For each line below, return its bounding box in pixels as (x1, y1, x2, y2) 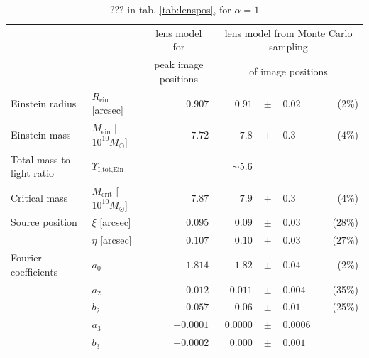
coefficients (11, 264, 58, 278)
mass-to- (36, 151, 74, 166)
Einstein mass (11, 126, 71, 141)
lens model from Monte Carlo (224, 25, 353, 40)
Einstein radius (11, 95, 77, 110)
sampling (269, 39, 308, 54)
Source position (11, 215, 77, 229)
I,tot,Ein (97, 166, 124, 174)
